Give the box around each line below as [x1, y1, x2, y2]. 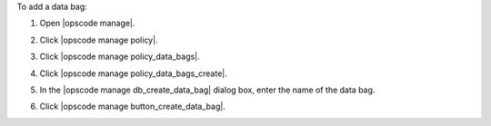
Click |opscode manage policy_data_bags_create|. [39, 68, 227, 79]
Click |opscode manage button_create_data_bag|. [39, 101, 226, 112]
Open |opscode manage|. [39, 18, 135, 29]
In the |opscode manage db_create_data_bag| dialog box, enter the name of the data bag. [39, 84, 376, 95]
